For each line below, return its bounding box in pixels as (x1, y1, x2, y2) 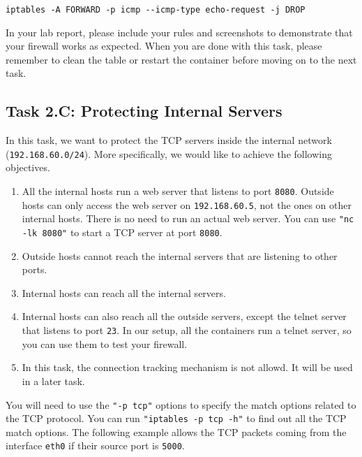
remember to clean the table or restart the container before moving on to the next (6, 52, 357, 66)
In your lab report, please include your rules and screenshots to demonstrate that (6, 24, 353, 39)
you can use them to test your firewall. (22, 336, 188, 351)
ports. (22, 262, 47, 277)
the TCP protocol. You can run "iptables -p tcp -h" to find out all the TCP (6, 411, 347, 426)
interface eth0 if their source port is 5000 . (6, 438, 185, 453)
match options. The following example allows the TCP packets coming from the (6, 424, 347, 439)
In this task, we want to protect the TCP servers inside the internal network (6, 133, 332, 147)
